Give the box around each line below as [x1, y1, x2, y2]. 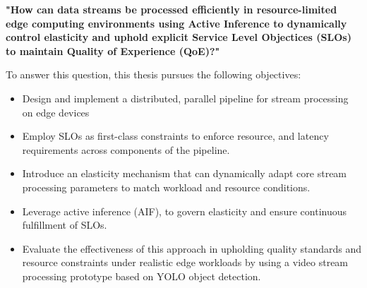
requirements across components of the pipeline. [22, 142, 230, 157]
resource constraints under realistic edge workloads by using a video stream [22, 255, 349, 270]
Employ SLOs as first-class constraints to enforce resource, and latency [22, 128, 329, 143]
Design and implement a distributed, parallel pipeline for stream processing [22, 90, 349, 105]
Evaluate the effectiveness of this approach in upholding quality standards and [22, 241, 361, 256]
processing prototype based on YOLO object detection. [22, 268, 261, 283]
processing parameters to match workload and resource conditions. [22, 179, 311, 194]
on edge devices [22, 104, 90, 119]
